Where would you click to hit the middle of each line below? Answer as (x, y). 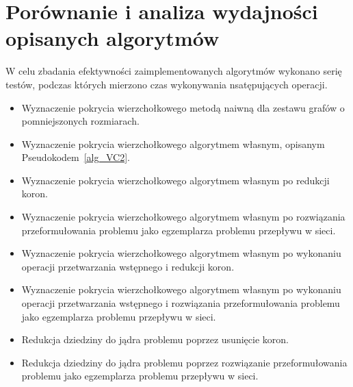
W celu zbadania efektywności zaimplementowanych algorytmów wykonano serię (174, 71)
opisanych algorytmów (113, 38)
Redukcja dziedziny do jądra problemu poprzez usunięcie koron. (155, 339)
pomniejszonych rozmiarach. (80, 121)
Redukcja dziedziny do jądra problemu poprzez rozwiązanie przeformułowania (184, 362)
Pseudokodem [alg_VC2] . (76, 157)
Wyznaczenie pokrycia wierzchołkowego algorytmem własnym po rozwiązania (183, 217)
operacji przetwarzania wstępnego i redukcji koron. (128, 266)
